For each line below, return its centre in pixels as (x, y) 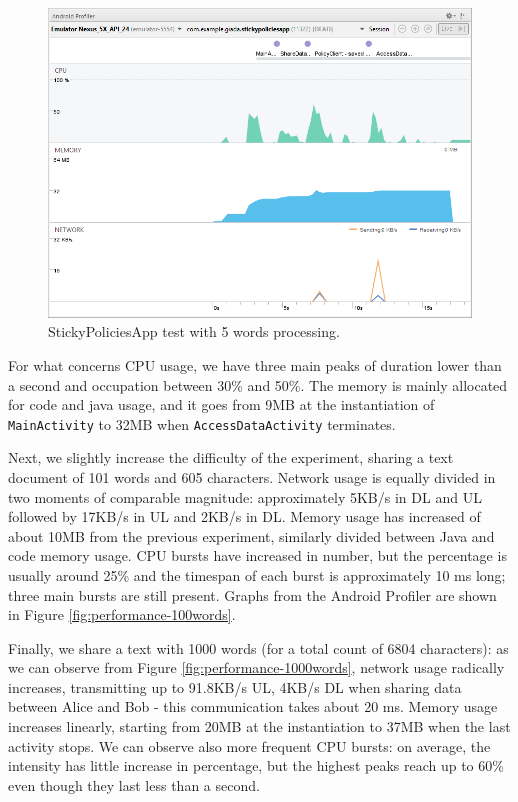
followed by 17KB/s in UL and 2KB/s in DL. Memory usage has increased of (244, 516)
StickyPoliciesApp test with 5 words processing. (194, 331)
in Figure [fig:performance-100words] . (122, 614)
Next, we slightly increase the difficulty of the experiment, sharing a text (231, 457)
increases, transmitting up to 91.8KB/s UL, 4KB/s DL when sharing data (235, 686)
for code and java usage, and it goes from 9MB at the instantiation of (221, 404)
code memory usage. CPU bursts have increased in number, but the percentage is (257, 555)
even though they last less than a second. (134, 784)
